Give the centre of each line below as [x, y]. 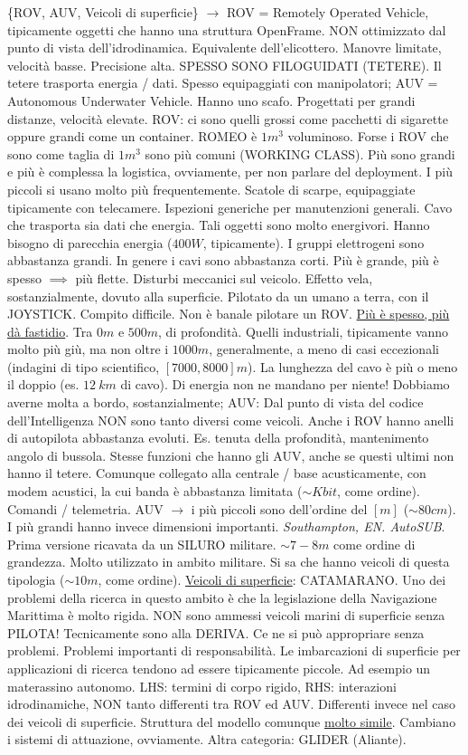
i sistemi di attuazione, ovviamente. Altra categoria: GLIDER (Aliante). [207, 739]
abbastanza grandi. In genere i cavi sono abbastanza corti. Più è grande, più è [223, 260]
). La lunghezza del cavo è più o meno [352, 366]
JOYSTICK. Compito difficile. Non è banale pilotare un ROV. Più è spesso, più [229, 314]
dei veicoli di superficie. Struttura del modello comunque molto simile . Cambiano [232, 721]
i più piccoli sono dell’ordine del [279, 508]
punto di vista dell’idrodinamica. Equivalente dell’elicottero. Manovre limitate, [225, 48]
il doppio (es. [43, 384]
